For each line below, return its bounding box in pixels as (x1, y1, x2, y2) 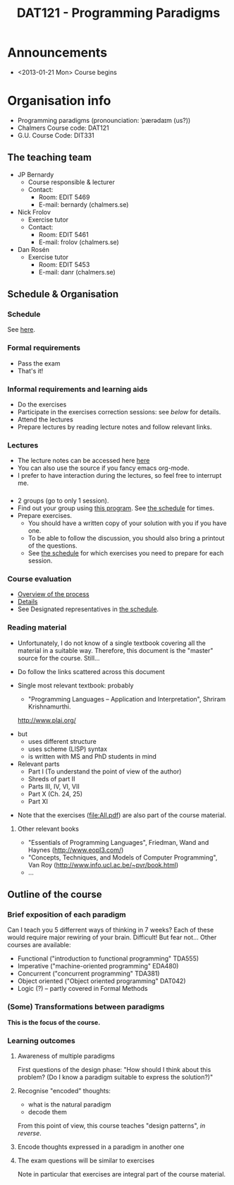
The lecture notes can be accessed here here (17, 457, 150, 465)
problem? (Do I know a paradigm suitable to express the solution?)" (17, 1073, 214, 1081)
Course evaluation (7, 574, 72, 584)
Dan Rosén (17, 245, 49, 253)
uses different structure (27, 737, 97, 745)
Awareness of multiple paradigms (17, 1052, 115, 1060)
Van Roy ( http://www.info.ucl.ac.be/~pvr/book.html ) (27, 860, 179, 869)
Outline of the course (7, 889, 102, 901)
